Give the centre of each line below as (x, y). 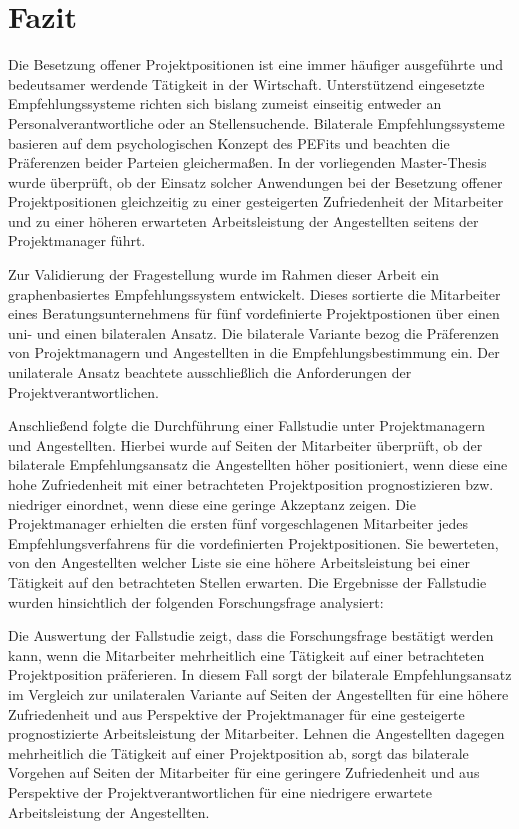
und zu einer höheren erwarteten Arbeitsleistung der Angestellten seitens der (243, 220)
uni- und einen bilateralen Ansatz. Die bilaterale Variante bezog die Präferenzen (254, 332)
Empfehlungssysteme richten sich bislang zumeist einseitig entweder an (225, 103)
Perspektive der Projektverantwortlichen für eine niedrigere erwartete (220, 791)
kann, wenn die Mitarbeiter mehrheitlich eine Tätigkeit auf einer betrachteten (246, 654)
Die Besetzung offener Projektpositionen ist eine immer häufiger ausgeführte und (255, 64)
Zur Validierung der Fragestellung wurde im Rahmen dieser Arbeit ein (223, 274)
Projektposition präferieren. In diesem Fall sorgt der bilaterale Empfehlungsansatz (260, 674)
